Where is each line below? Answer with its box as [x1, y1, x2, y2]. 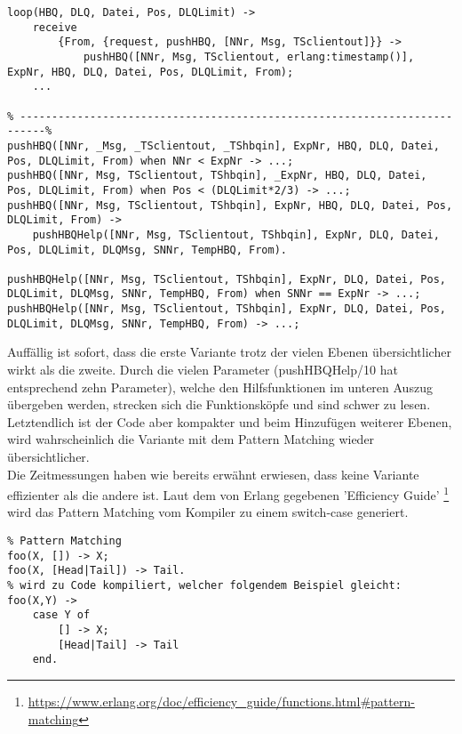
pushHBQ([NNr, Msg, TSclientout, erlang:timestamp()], [83, 50, 415, 63]
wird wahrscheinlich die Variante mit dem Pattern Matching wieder [7, 430, 375, 448]
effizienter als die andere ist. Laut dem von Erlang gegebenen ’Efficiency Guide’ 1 [7, 483, 450, 504]
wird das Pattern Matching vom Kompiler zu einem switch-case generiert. [7, 503, 409, 521]
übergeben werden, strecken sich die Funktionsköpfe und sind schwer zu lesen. [7, 395, 431, 414]
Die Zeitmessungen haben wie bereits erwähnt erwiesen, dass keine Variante [7, 464, 419, 483]
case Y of [32, 609, 91, 622]
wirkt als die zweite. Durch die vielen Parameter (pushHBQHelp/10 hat [7, 360, 398, 379]
